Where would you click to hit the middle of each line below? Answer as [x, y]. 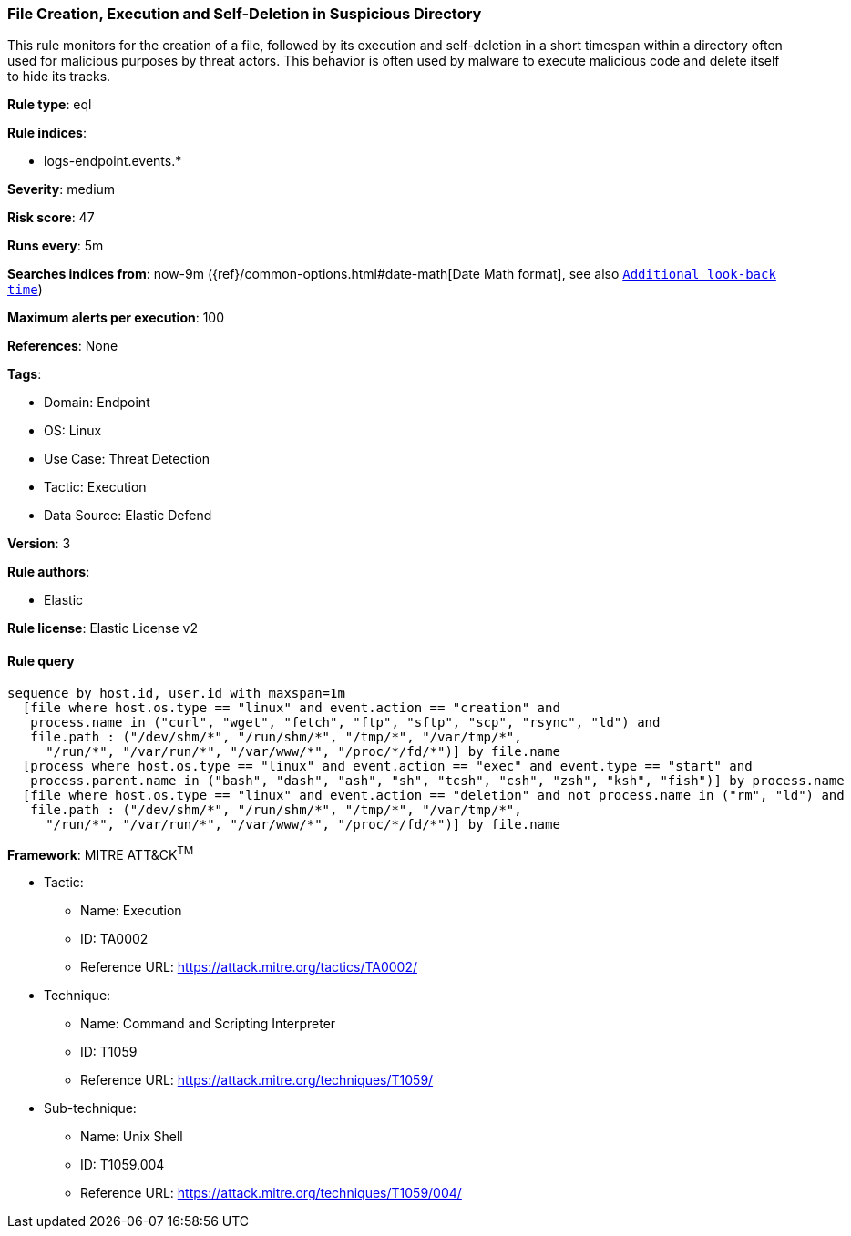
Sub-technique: [90, 1108]
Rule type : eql [50, 105]
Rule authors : [49, 572]
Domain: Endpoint [97, 403]
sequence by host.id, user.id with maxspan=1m [176, 693]
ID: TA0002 [114, 939]
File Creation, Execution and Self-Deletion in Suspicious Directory [245, 14]
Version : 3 [39, 544]
